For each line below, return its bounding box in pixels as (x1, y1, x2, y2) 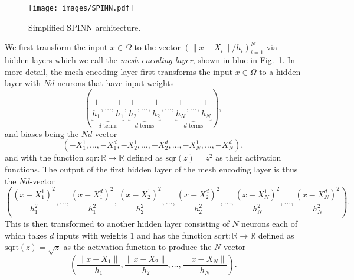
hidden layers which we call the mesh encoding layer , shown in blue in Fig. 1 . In (5, 54, 296, 66)
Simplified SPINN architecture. (28, 21, 141, 33)
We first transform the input (5, 41, 108, 53)
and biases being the (5, 127, 78, 139)
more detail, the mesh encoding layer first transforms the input (5, 65, 232, 77)
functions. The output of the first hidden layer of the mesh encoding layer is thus (5, 163, 298, 175)
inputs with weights (56, 229, 127, 241)
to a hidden (259, 65, 301, 77)
